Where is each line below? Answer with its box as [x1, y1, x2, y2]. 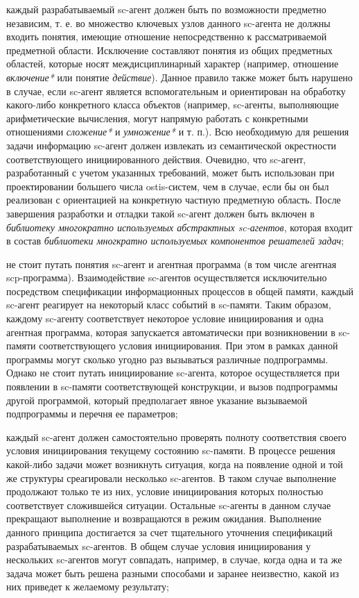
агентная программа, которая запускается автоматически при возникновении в [6, 324, 335, 339]
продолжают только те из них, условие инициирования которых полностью [6, 484, 324, 499]
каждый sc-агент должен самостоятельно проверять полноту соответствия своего [6, 429, 347, 444]
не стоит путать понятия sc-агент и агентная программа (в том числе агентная [6, 256, 337, 271]
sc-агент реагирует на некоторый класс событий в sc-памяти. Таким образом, [6, 297, 331, 312]
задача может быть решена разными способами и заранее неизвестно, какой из [6, 565, 339, 580]
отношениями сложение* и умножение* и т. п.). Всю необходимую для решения [6, 124, 349, 139]
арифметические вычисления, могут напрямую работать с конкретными [6, 110, 308, 125]
